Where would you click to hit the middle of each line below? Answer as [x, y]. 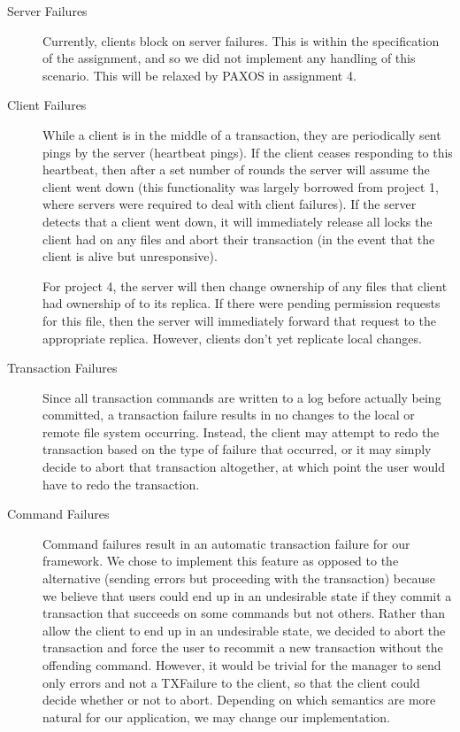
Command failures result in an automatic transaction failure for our [226, 543]
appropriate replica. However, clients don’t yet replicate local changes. [232, 338]
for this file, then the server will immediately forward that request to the [239, 320]
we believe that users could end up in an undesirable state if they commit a [247, 595]
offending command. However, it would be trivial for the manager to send [242, 665]
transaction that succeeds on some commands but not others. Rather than [244, 613]
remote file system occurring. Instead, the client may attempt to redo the [241, 431]
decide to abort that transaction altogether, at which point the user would [244, 467]
